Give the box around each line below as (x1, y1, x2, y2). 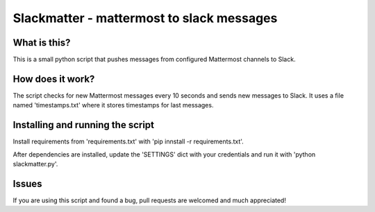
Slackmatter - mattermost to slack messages (12, 10, 278, 26)
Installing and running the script (12, 119, 155, 131)
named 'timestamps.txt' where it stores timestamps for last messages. (12, 101, 214, 109)
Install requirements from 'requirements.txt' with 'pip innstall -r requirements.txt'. (12, 137, 244, 145)
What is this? (12, 37, 71, 48)
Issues (12, 177, 42, 190)
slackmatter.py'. (12, 160, 58, 168)
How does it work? (12, 73, 95, 85)
